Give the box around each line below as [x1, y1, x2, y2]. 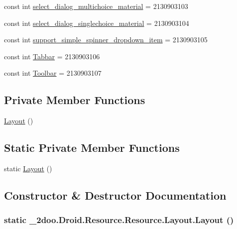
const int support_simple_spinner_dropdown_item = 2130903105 [4, 34, 208, 45]
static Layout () [4, 163, 52, 173]
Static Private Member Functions [4, 140, 180, 155]
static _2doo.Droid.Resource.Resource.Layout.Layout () [4, 214, 234, 226]
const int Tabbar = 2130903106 [4, 51, 100, 61]
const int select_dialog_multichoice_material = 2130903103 [4, 1, 188, 11]
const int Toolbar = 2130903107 [4, 68, 102, 78]
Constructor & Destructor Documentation [4, 187, 227, 203]
